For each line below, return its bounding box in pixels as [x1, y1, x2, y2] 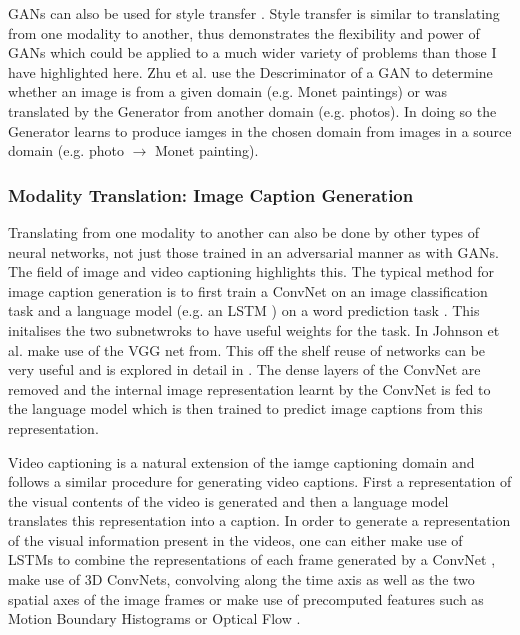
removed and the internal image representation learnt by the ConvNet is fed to [8, 378, 491, 399]
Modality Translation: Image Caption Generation [8, 182, 414, 207]
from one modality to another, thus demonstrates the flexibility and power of [8, 22, 480, 43]
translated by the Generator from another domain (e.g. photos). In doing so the [8, 100, 497, 121]
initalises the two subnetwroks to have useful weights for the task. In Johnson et [8, 319, 500, 340]
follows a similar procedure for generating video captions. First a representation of [8, 471, 512, 492]
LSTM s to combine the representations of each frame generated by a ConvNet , [8, 549, 496, 570]
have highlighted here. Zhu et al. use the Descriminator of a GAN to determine [8, 61, 493, 82]
